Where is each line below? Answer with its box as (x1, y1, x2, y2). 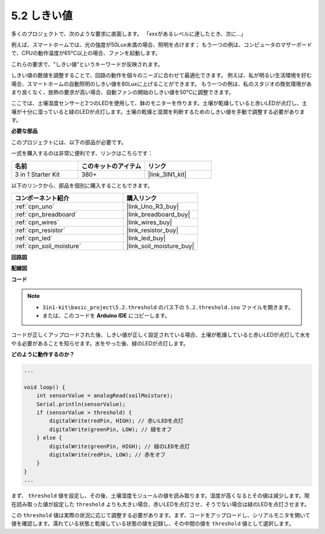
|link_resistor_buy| (126, 226, 179, 234)
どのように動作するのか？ (11, 351, 75, 358)
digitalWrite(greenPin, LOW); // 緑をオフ (49, 426, 172, 433)
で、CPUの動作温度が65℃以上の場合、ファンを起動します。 (11, 49, 161, 57)
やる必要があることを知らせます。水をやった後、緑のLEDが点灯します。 (11, 339, 189, 347)
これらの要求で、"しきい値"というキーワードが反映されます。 (11, 60, 164, 68)
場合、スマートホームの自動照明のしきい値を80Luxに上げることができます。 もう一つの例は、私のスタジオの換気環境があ (11, 80, 312, 87)
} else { (36, 435, 63, 441)
